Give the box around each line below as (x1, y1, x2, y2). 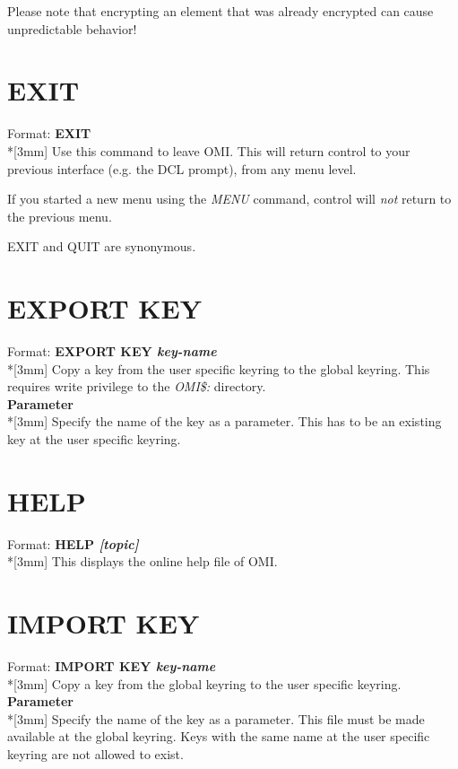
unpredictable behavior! (7, 19, 137, 38)
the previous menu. (7, 206, 112, 225)
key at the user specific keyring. (7, 429, 181, 448)
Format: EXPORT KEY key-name (7, 342, 217, 360)
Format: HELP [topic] (7, 534, 139, 553)
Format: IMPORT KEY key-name (7, 657, 216, 675)
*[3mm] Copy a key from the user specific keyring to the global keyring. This (7, 359, 430, 378)
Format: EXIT (7, 124, 91, 143)
